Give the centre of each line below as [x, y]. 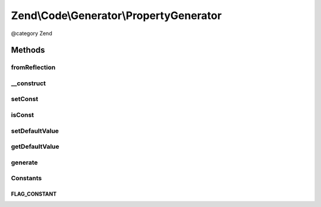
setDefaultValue [35, 131]
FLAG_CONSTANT [34, 194]
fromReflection [33, 67]
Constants [26, 178]
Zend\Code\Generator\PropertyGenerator [117, 15]
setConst [25, 99]
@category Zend [32, 33]
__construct [29, 83]
